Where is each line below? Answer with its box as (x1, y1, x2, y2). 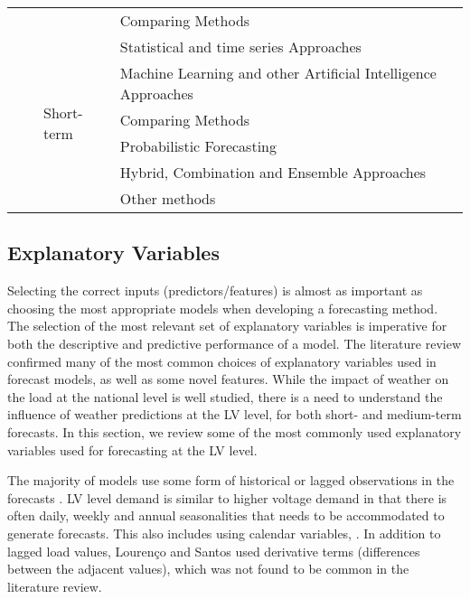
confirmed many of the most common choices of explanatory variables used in (7, 351, 437, 370)
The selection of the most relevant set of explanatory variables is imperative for (7, 316, 447, 335)
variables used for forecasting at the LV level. (7, 440, 258, 459)
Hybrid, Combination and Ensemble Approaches (119, 162, 427, 183)
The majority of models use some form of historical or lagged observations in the (7, 471, 455, 490)
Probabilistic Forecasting (119, 136, 277, 156)
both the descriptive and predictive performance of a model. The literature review (7, 333, 462, 352)
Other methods (119, 188, 216, 209)
